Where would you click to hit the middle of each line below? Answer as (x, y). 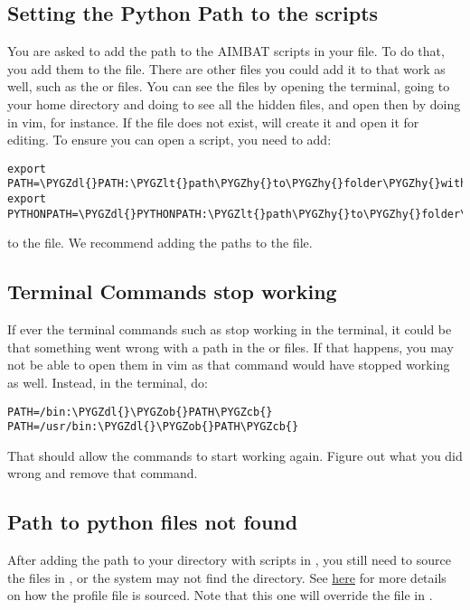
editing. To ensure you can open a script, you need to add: (169, 140)
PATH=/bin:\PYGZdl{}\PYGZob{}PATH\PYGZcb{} (140, 412)
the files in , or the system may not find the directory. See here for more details (227, 577)
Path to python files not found (153, 522)
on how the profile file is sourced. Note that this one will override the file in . (220, 595)
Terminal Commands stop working (172, 291)
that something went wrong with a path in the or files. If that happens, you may (230, 347)
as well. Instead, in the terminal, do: (108, 382)
